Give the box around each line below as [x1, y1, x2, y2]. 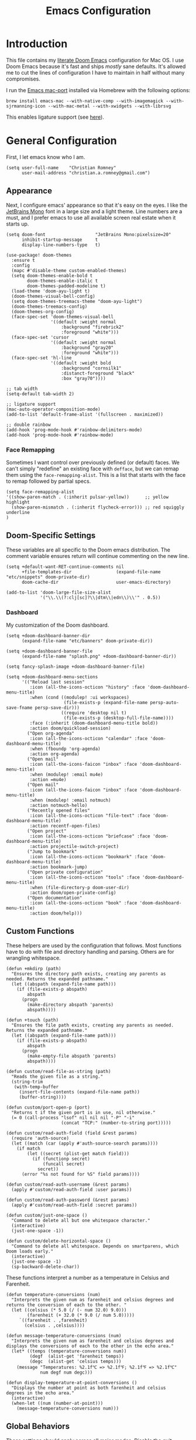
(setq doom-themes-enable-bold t [11, 272, 93, 278]
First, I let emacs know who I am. [6, 153, 85, 160]
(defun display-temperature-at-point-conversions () [6, 1380, 137, 1385]
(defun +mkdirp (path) [6, 965, 61, 971]
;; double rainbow [6, 422, 51, 428]
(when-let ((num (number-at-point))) [11, 1400, 104, 1406]
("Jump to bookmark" [27, 849, 77, 855]
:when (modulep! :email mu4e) [29, 772, 104, 778]
